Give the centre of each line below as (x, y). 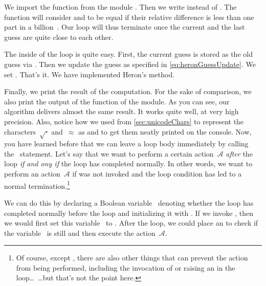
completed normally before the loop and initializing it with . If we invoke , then (129, 213)
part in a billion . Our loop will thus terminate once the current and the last (125, 27)
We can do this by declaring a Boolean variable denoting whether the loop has (129, 202)
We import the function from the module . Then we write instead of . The (120, 7)
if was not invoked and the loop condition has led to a (157, 174)
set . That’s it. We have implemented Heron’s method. (90, 74)
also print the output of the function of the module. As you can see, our (117, 101)
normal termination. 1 (37, 185)
